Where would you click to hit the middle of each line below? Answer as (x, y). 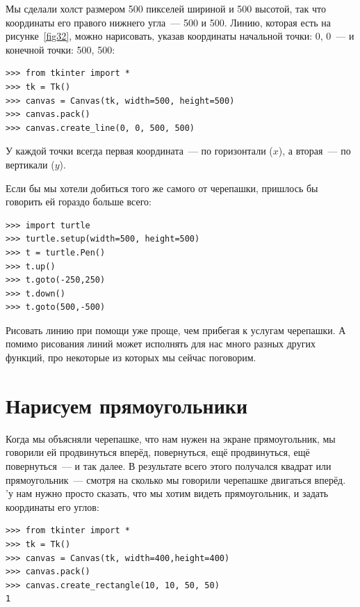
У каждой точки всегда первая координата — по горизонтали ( (139, 151)
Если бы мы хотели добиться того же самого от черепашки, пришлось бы (162, 188)
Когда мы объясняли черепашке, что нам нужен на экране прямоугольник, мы (171, 438)
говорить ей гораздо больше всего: (79, 202)
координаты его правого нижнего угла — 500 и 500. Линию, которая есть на (169, 22)
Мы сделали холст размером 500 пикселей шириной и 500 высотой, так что (166, 8)
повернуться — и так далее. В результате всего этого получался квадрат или (169, 465)
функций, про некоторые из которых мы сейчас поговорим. (131, 357)
